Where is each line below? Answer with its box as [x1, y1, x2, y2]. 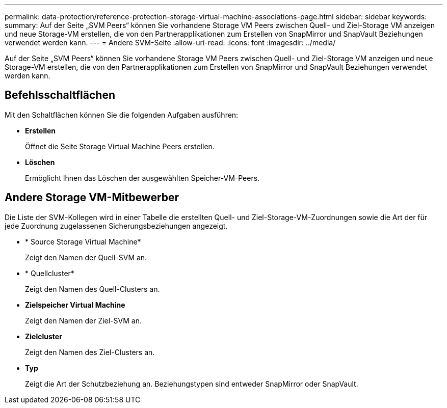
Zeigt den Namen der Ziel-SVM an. [25, 316, 142, 325]
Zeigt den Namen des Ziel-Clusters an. [25, 347, 155, 357]
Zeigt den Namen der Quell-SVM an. [25, 253, 147, 262]
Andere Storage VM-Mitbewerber [5, 191, 179, 204]
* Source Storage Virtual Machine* [25, 237, 141, 246]
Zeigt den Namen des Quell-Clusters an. [25, 284, 160, 293]
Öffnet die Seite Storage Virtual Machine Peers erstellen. [25, 142, 215, 151]
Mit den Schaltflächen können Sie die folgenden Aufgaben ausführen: [5, 110, 239, 119]
